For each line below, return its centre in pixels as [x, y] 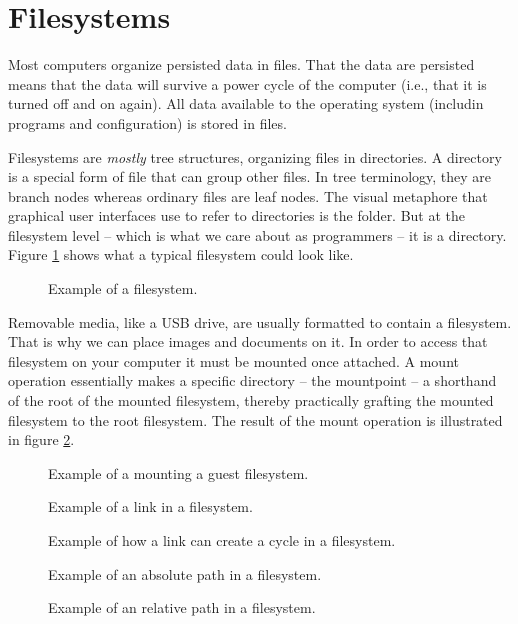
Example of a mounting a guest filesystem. [178, 472]
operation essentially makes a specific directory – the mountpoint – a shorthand [252, 380]
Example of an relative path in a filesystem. [182, 607]
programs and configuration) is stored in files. [147, 122]
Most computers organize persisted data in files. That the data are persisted [241, 64]
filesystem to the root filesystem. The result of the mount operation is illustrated [255, 419]
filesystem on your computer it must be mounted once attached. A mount [233, 360]
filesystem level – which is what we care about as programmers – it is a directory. [257, 234]
